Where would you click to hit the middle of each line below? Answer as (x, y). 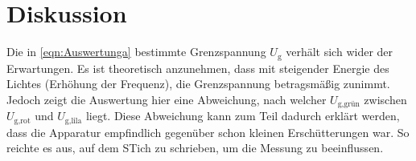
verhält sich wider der (340, 52)
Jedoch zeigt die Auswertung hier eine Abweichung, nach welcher (167, 99)
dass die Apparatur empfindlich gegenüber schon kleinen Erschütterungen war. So (208, 132)
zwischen (385, 99)
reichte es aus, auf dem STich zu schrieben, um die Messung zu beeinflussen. (195, 148)
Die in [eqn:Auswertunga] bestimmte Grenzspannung (136, 52)
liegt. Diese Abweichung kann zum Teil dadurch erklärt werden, (243, 116)
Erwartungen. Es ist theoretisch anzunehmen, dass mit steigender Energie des (198, 68)
